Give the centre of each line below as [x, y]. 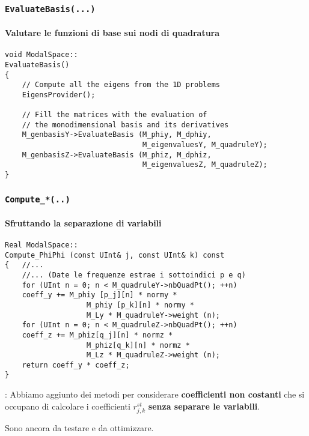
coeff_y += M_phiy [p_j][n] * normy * [99, 295]
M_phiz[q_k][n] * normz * [138, 345]
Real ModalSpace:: [41, 245]
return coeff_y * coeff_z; [76, 365]
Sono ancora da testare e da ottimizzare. [79, 427]
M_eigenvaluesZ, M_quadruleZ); [205, 165]
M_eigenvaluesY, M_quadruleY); [205, 145]
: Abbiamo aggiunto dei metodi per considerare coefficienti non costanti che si [155, 394]
